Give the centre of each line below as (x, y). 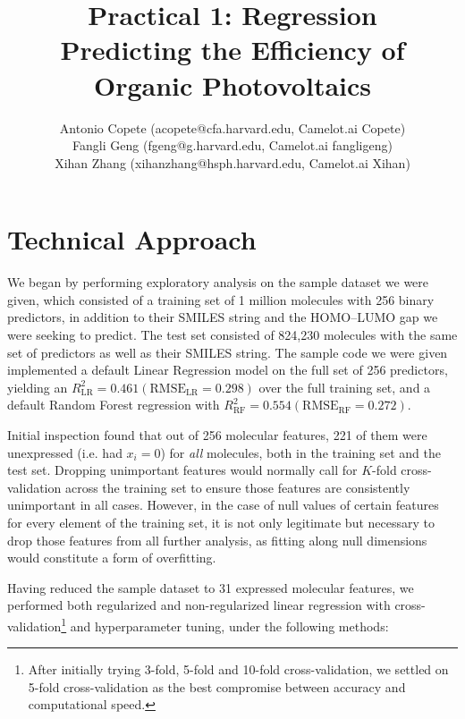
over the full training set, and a (345, 387)
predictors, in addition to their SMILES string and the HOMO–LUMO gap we (223, 317)
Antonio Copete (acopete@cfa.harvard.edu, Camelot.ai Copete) (232, 127)
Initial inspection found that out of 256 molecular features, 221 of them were (217, 434)
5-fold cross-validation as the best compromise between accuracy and (217, 686)
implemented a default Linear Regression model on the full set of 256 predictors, (228, 370)
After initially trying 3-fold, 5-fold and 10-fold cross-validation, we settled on (238, 669)
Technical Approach (132, 239)
